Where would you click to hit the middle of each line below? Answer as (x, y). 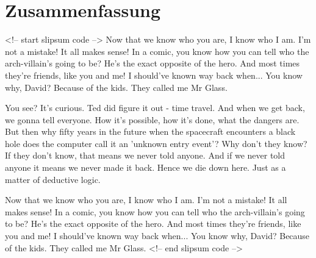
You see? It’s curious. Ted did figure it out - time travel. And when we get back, (155, 108)
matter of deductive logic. (53, 179)
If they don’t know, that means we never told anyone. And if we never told (145, 155)
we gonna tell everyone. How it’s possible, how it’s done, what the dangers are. (152, 119)
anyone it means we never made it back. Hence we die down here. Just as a (145, 167)
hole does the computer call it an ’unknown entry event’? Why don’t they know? (156, 143)
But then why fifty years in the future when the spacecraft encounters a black (150, 131)
